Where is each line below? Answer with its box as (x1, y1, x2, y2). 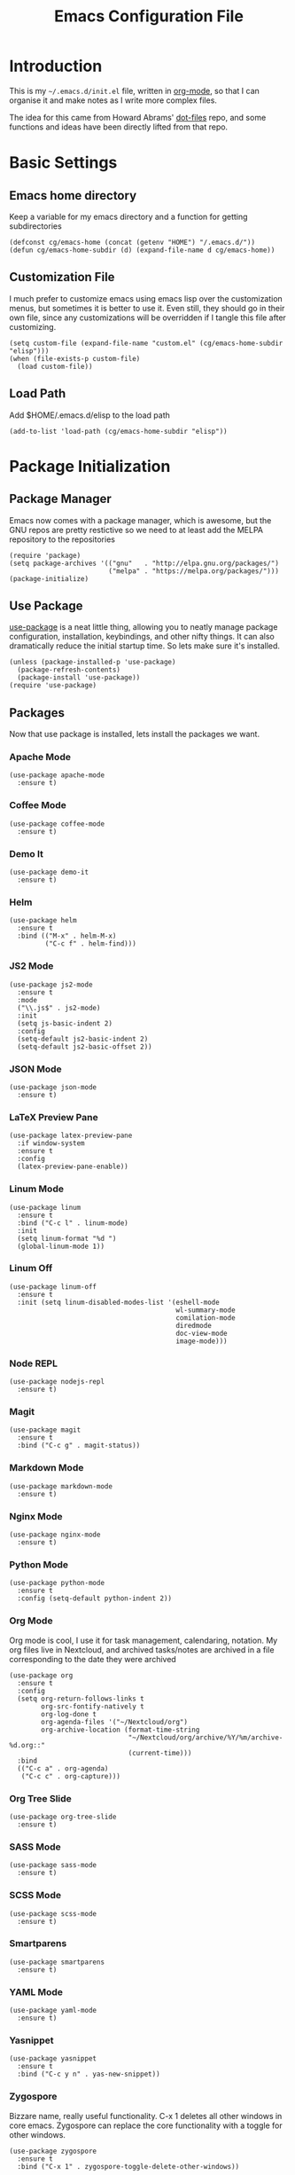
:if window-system (17, 1139, 86, 1148)
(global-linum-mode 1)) (17, 1242, 105, 1251)
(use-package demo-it (9, 868, 89, 877)
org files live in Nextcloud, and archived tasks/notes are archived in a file (9, 1644, 275, 1655)
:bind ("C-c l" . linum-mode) (17, 1218, 128, 1228)
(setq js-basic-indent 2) (17, 1018, 113, 1028)
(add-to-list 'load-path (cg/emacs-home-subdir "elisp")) (9, 427, 228, 436)
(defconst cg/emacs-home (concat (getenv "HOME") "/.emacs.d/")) (9, 238, 255, 247)
